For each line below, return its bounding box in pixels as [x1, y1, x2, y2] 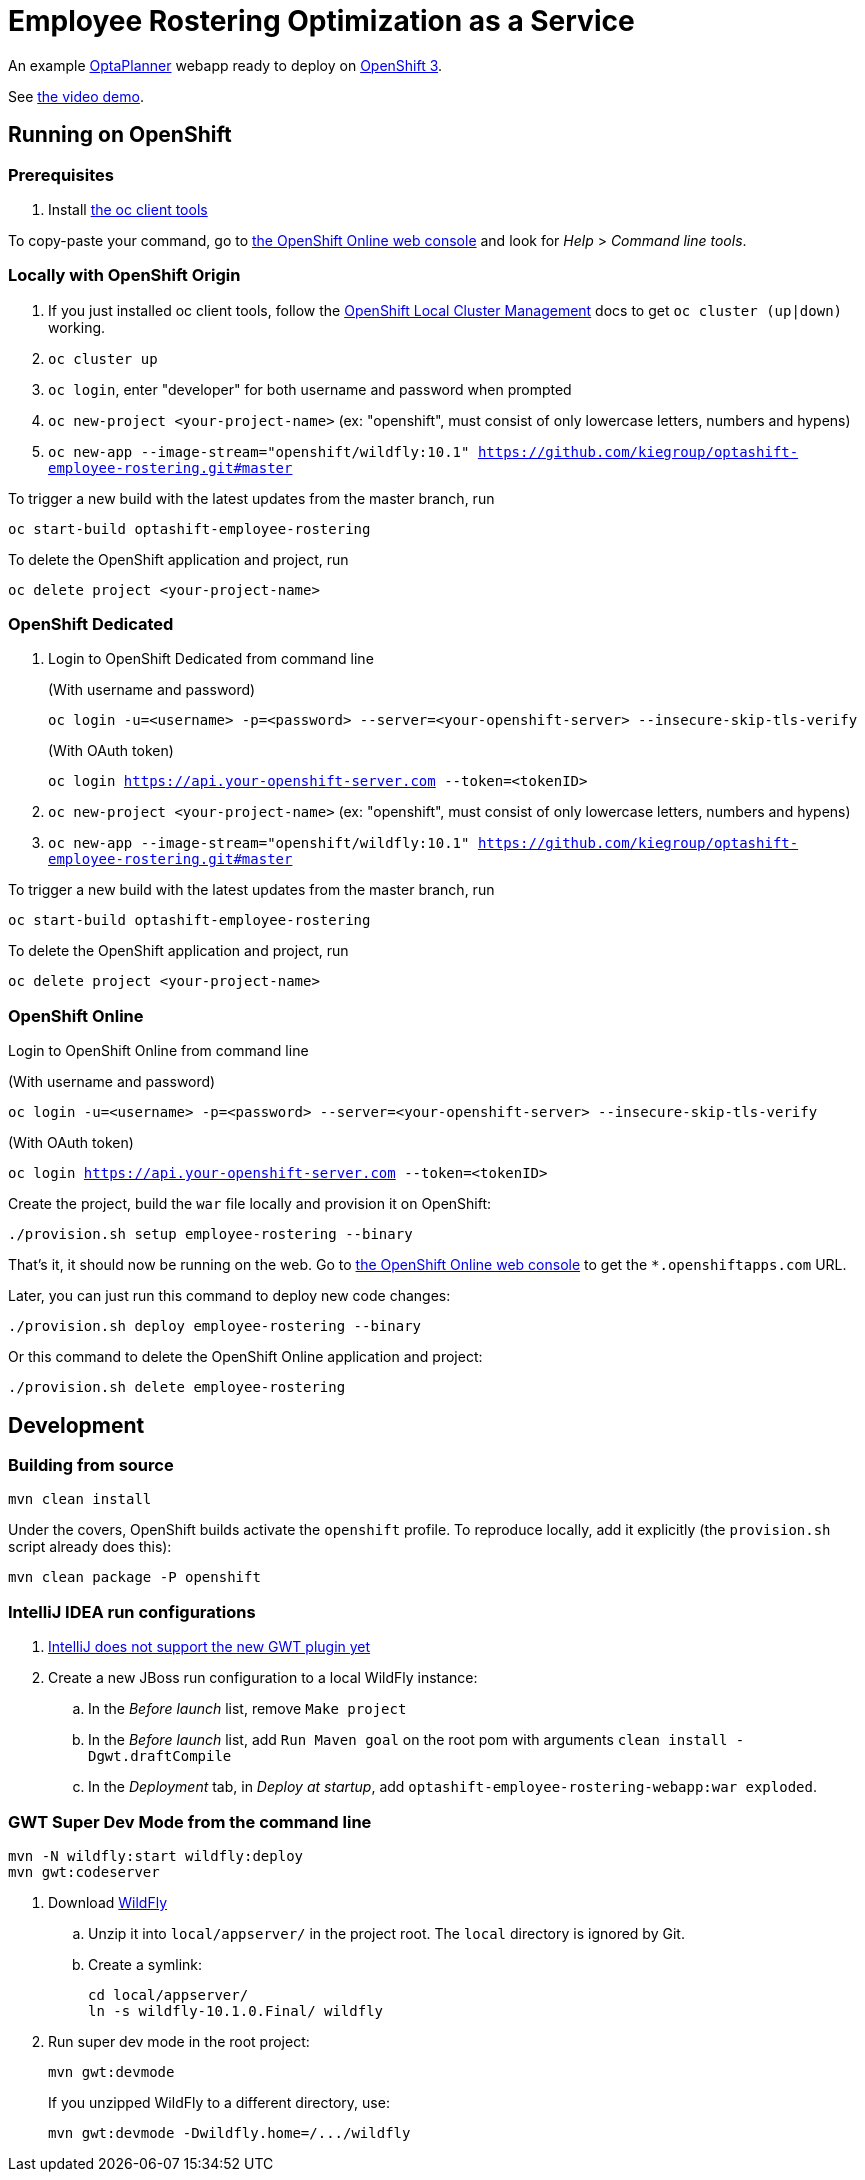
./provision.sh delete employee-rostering [8, 1379, 346, 1396]
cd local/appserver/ [88, 1986, 249, 2003]
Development [8, 1412, 145, 1438]
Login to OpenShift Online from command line [8, 1042, 309, 1060]
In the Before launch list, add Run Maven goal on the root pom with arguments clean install [88, 1731, 728, 1749]
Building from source [8, 1455, 174, 1476]
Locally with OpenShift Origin [8, 265, 241, 286]
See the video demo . [8, 87, 144, 105]
